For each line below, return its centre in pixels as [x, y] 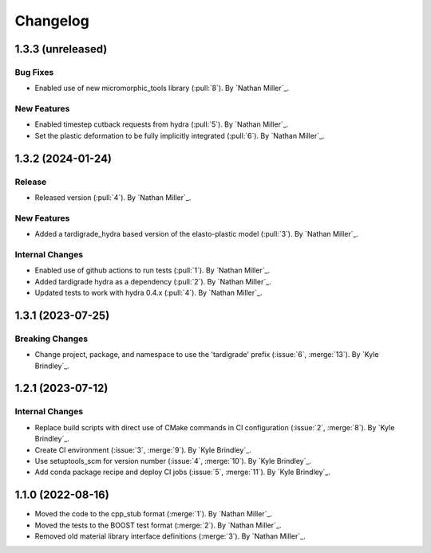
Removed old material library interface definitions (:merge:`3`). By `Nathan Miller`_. [170, 536]
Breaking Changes [51, 339]
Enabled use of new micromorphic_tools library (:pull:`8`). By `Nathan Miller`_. [162, 88]
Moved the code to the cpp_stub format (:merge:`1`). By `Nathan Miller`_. [154, 514]
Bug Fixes [34, 72]
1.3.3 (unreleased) [61, 49]
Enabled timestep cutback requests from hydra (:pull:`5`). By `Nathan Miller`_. [162, 124]
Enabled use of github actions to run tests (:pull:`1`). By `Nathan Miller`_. [152, 270]
